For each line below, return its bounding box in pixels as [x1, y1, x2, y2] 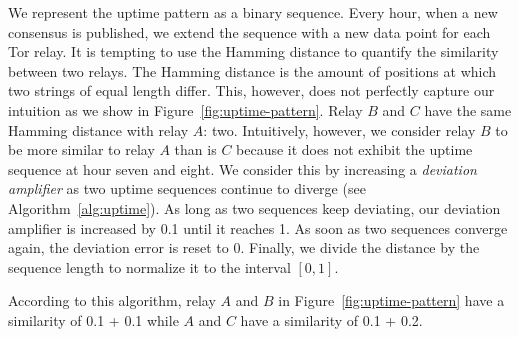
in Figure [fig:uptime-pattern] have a [278, 290, 505, 311]
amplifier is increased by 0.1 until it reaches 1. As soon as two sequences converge [8, 217, 508, 238]
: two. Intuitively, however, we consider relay [203, 119, 476, 140]
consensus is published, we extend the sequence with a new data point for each [8, 21, 491, 42]
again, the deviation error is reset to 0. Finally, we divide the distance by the [8, 237, 480, 258]
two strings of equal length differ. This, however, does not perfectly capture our [8, 80, 495, 101]
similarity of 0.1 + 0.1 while [8, 309, 179, 330]
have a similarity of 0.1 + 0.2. [240, 309, 423, 330]
